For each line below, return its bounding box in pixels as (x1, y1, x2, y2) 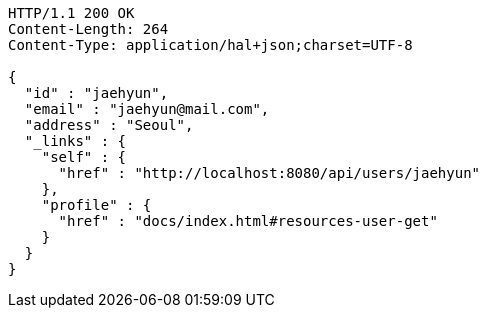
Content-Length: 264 (8, 21, 169, 37)
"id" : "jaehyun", (24, 85, 169, 101)
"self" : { (41, 149, 127, 165)
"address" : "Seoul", (24, 117, 194, 133)
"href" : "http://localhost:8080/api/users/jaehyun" (58, 165, 481, 181)
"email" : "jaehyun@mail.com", (24, 101, 270, 117)
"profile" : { (41, 197, 152, 213)
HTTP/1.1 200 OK (8, 5, 135, 21)
